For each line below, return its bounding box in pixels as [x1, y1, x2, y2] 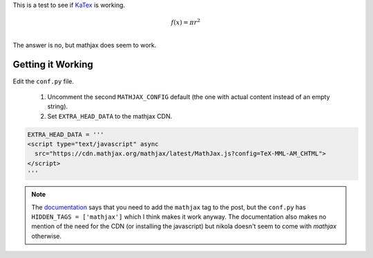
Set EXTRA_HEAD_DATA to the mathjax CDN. [47, 112, 173, 120]
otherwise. [31, 232, 62, 240]
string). [47, 102, 68, 110]
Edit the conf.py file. [12, 77, 74, 86]
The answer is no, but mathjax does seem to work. [12, 41, 157, 49]
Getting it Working [12, 59, 93, 70]
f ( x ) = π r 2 [171, 17, 200, 26]
